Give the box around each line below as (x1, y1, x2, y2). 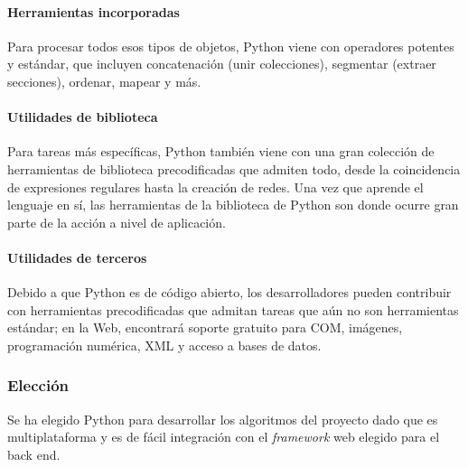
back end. (7, 444, 61, 463)
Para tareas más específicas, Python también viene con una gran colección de (7, 142, 435, 161)
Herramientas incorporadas (7, 2, 180, 21)
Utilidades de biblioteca (7, 107, 158, 126)
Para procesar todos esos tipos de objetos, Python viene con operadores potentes (7, 36, 454, 55)
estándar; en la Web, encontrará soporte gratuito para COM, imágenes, (7, 318, 403, 337)
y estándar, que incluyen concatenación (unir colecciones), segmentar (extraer (7, 54, 436, 73)
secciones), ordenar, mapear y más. (7, 71, 201, 90)
